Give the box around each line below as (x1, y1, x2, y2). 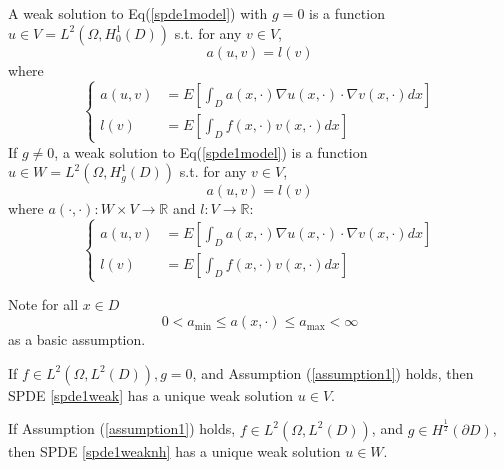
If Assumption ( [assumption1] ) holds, (8, 418, 236, 439)
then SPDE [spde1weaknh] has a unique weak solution (8, 440, 341, 461)
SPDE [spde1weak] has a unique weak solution (8, 384, 294, 405)
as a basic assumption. (8, 329, 146, 350)
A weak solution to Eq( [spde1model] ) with (8, 3, 268, 23)
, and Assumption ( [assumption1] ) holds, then (192, 362, 474, 383)
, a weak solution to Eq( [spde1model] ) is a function (54, 141, 368, 162)
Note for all (8, 294, 79, 315)
